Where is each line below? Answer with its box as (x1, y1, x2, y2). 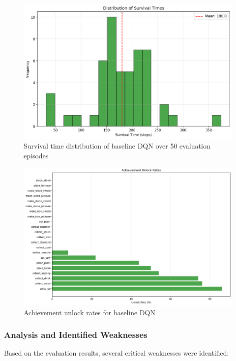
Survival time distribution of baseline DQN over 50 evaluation (24, 141, 210, 151)
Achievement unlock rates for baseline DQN (24, 307, 155, 318)
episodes (24, 150, 49, 160)
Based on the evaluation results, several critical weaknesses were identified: (4, 347, 229, 358)
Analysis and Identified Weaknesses (4, 328, 147, 340)
